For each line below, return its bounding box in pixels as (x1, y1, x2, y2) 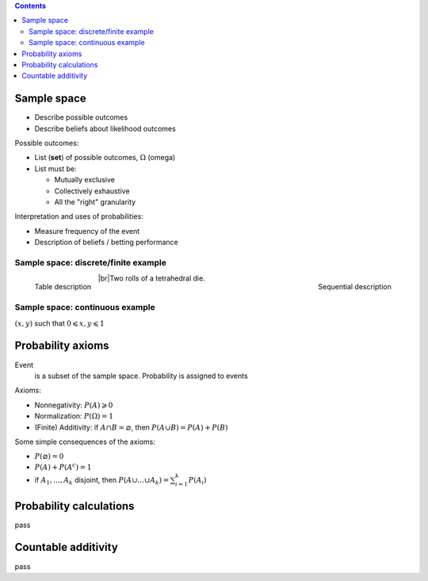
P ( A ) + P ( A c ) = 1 (34, 461, 92, 472)
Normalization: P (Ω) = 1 (34, 411, 114, 421)
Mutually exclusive (54, 175, 115, 185)
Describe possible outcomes (34, 113, 128, 122)
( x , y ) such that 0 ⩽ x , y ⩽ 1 (14, 318, 105, 328)
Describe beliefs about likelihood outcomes (34, 124, 176, 133)
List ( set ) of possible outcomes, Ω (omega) (34, 153, 176, 162)
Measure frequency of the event (34, 226, 140, 235)
